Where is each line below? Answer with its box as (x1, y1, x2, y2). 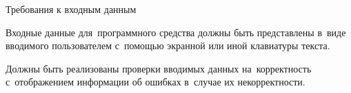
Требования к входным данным (6, 1, 137, 16)
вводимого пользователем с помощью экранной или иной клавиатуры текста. (6, 38, 330, 53)
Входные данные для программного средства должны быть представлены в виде (6, 25, 346, 39)
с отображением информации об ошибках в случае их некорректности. (6, 75, 305, 89)
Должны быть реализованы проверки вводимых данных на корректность (6, 61, 312, 75)
